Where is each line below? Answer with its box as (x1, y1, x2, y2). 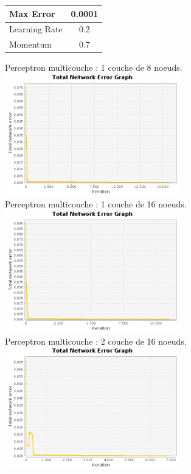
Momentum (9, 38, 52, 51)
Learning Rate (9, 23, 63, 35)
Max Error (9, 7, 55, 20)
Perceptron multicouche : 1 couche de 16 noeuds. (5, 198, 187, 210)
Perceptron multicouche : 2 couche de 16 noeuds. (5, 334, 187, 347)
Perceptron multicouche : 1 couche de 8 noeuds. (5, 61, 182, 74)
